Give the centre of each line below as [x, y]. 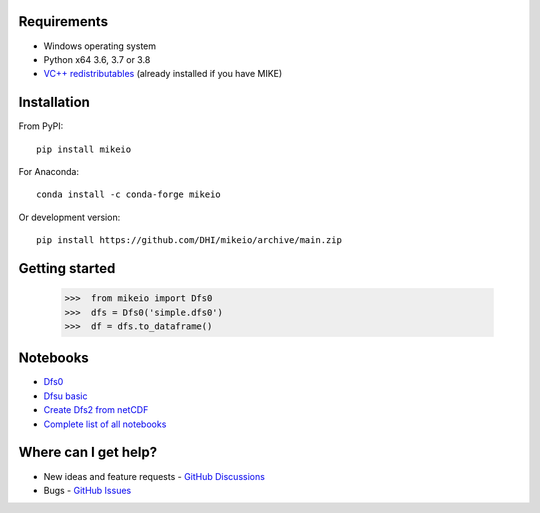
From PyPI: [41, 126]
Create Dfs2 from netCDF [96, 410]
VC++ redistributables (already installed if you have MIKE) [163, 74]
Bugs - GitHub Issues [87, 490]
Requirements [63, 21]
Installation [54, 102]
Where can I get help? [88, 452]
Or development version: [69, 217]
